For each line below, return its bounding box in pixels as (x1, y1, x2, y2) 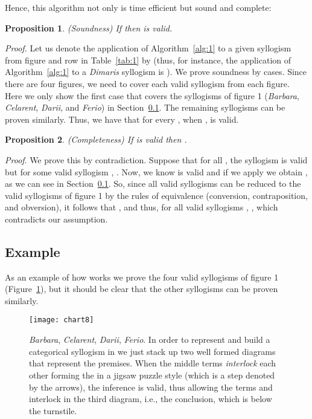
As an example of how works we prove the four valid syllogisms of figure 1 (5, 270, 279, 283)
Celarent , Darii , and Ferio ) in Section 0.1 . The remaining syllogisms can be (5, 101, 285, 114)
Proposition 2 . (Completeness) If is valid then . (5, 133, 187, 146)
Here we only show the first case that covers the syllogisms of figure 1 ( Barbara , (5, 89, 299, 102)
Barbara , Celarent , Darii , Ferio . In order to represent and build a (29, 333, 270, 346)
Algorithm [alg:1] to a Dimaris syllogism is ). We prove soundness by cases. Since (5, 65, 307, 78)
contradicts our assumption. (5, 212, 108, 225)
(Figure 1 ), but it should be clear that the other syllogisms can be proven (5, 282, 278, 295)
